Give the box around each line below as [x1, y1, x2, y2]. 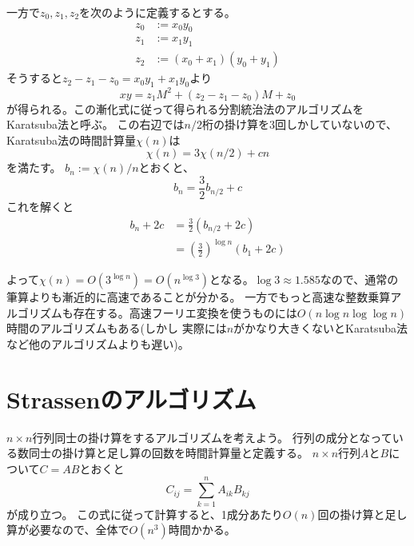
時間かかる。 [168, 521, 236, 538]
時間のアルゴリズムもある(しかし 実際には [6, 320, 227, 337]
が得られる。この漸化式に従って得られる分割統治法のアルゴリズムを [6, 100, 364, 117]
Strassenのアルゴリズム [6, 382, 257, 415]
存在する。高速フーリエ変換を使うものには [73, 304, 297, 321]
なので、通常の [320, 271, 399, 288]
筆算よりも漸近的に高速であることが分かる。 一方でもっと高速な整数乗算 [6, 289, 391, 305]
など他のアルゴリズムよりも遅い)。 [6, 335, 189, 352]
